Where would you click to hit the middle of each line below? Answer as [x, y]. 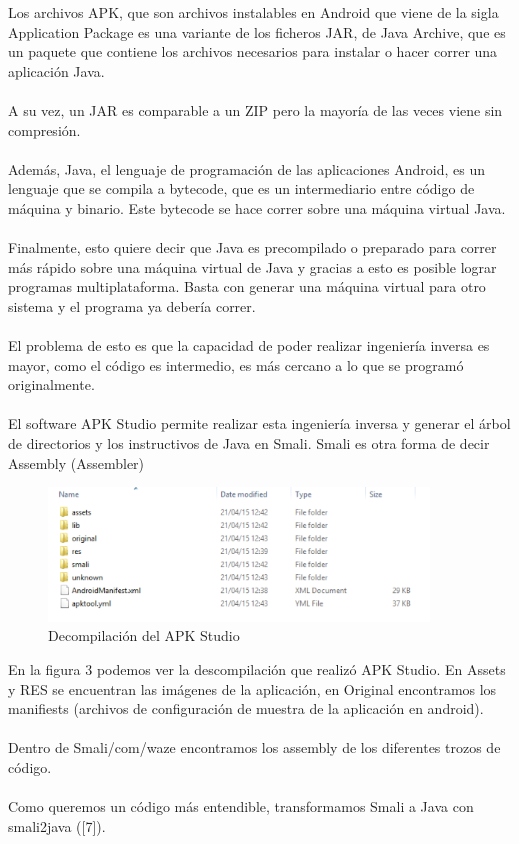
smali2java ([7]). [57, 825]
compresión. [44, 129]
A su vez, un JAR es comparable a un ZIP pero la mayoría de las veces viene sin [255, 109]
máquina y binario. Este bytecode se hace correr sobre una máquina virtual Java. [257, 207]
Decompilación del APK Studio [144, 635]
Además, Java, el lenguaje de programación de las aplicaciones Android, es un [246, 168]
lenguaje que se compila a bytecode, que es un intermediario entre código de [241, 188]
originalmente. [51, 384]
